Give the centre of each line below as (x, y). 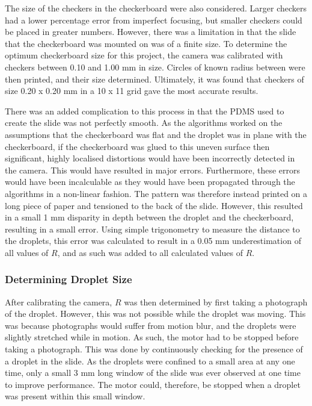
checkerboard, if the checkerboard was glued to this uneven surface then (137, 146)
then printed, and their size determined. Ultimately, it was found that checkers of (154, 79)
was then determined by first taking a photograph (216, 301)
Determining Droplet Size (69, 279)
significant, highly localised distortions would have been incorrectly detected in (150, 158)
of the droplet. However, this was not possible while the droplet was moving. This (155, 314)
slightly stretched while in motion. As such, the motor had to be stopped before (152, 337)
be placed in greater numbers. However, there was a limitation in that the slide (151, 32)
